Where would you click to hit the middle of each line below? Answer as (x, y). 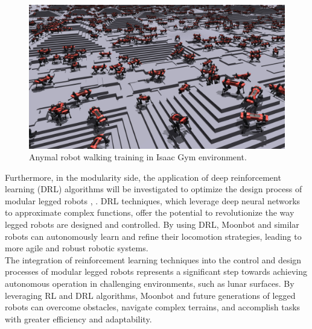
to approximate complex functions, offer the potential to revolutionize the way (150, 212)
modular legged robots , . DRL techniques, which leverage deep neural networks (153, 200)
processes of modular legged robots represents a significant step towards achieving (156, 271)
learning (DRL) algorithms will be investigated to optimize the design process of (154, 189)
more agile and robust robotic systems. (77, 248)
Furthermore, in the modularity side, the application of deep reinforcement (143, 177)
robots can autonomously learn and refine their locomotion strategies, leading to (153, 236)
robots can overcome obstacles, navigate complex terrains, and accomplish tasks (153, 307)
